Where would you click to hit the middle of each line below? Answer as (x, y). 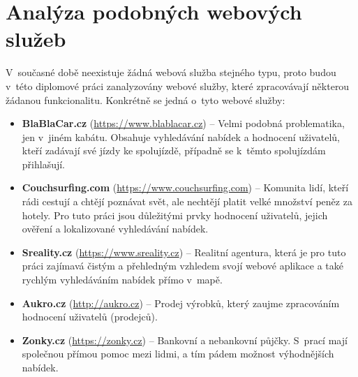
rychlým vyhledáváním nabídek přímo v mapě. (122, 280)
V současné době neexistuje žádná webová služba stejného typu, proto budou (171, 72)
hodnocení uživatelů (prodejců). (90, 317)
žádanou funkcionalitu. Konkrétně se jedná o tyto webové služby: (146, 99)
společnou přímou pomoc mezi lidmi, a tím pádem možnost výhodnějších (178, 354)
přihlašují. (44, 164)
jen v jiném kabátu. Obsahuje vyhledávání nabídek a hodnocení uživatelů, (181, 136)
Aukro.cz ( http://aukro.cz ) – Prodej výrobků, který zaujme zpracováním (181, 303)
